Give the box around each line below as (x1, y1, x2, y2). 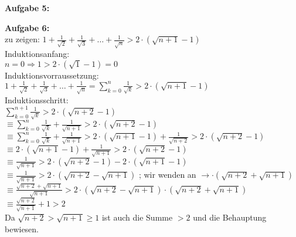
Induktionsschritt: (5, 93, 69, 106)
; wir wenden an (138, 168, 196, 181)
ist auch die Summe (101, 211, 173, 223)
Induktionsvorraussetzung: (5, 69, 99, 81)
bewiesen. (5, 222, 39, 235)
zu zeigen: (5, 33, 40, 45)
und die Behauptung (193, 211, 267, 223)
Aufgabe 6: (5, 21, 50, 33)
